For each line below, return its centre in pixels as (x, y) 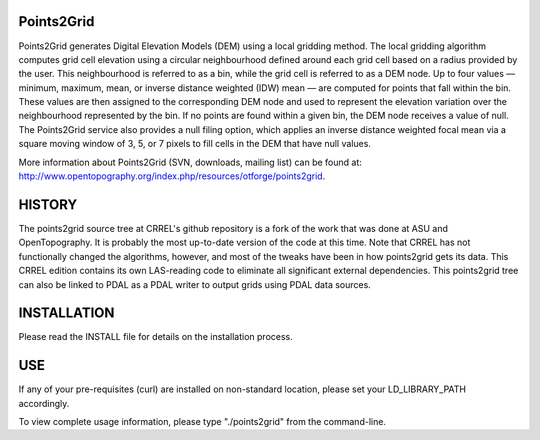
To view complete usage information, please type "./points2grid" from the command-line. (202, 422)
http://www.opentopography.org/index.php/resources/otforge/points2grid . (172, 176)
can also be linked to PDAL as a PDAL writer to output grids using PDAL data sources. (195, 284)
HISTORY (48, 204)
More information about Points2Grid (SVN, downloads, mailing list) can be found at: (190, 162)
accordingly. (44, 403)
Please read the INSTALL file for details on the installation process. (156, 337)
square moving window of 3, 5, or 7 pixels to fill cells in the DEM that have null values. (195, 144)
